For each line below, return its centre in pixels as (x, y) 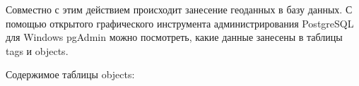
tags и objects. (37, 50)
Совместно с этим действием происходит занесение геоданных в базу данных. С (179, 9)
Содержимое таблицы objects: (70, 74)
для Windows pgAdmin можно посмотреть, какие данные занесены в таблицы (174, 37)
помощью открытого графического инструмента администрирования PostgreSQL (180, 23)
